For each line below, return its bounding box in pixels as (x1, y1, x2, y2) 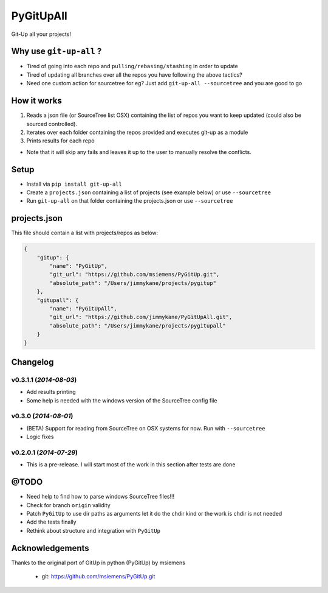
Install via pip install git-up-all (26, 180, 123, 188)
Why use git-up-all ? (11, 46, 102, 57)
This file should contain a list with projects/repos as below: (11, 229, 159, 237)
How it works (11, 96, 62, 106)
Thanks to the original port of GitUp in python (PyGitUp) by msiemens (11, 559, 185, 566)
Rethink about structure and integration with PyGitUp (26, 527, 161, 534)
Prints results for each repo (26, 137, 95, 144)
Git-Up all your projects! (11, 30, 71, 38)
